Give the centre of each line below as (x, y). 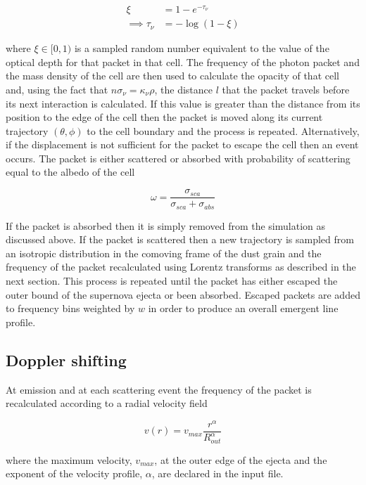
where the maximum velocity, (69, 459)
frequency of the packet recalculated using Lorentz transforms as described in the (181, 267)
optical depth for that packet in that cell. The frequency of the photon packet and (183, 62)
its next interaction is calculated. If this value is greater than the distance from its (183, 103)
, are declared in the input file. (217, 473)
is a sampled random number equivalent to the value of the (202, 48)
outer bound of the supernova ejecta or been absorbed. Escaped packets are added (183, 294)
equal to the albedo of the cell (70, 172)
